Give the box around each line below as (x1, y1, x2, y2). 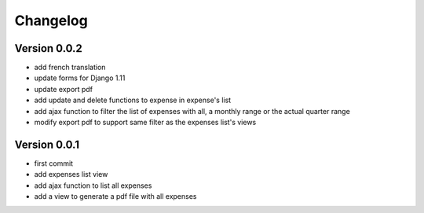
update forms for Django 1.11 (34, 73, 126, 83)
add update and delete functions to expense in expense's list (34, 95, 232, 105)
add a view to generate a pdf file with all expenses (34, 192, 197, 201)
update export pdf (34, 84, 93, 94)
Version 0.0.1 (14, 138, 80, 151)
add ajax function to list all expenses (34, 181, 152, 190)
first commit (34, 158, 74, 168)
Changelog (14, 12, 88, 29)
